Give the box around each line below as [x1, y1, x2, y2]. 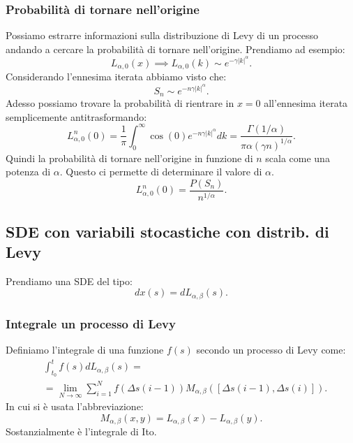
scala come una [265, 150, 330, 165]
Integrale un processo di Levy [6, 314, 176, 332]
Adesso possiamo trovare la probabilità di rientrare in [6, 96, 234, 110]
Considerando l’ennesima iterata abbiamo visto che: [6, 69, 227, 84]
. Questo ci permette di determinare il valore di [59, 164, 262, 179]
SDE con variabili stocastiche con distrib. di [6, 220, 329, 242]
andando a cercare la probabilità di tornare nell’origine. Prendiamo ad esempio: [6, 41, 345, 56]
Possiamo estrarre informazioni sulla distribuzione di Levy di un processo [6, 28, 319, 43]
